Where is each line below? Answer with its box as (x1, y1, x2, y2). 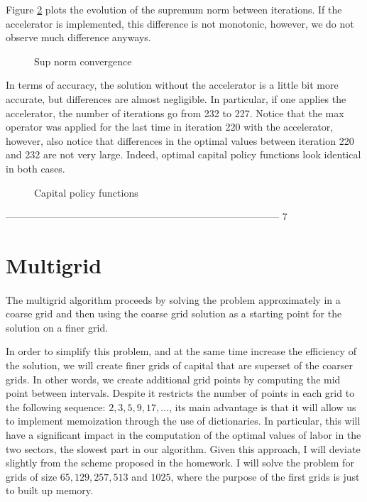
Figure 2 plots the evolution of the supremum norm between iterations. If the (6, 2, 342, 16)
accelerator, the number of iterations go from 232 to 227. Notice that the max (6, 105, 344, 120)
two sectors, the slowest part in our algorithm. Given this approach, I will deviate (6, 441, 361, 456)
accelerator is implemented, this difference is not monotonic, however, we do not (6, 16, 354, 31)
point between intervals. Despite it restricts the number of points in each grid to (6, 386, 355, 400)
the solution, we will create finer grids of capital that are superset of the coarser (6, 358, 354, 373)
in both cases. (6, 160, 65, 175)
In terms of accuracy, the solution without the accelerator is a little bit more (6, 77, 339, 92)
